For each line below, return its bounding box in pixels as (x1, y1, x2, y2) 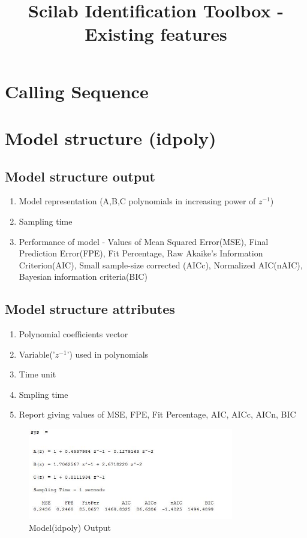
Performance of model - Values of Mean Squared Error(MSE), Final (19, 235, 269, 247)
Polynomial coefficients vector (19, 328, 128, 340)
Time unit (19, 368, 56, 380)
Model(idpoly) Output (29, 521, 111, 533)
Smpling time (19, 388, 68, 400)
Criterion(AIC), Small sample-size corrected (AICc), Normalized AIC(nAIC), (19, 258, 303, 271)
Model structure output (5, 167, 155, 185)
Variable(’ (19, 347, 55, 360)
